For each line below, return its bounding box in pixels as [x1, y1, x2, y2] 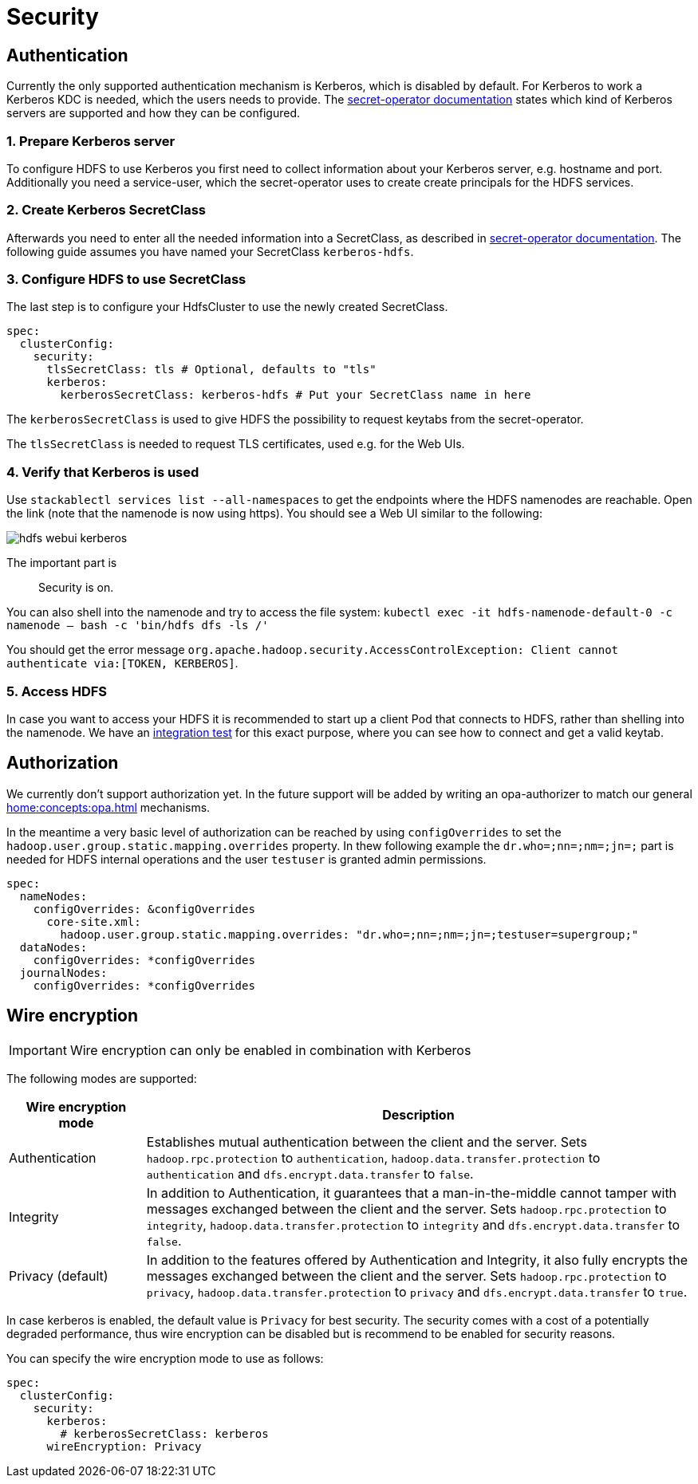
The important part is [6, 556, 117, 570]
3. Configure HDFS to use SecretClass [6, 271, 246, 288]
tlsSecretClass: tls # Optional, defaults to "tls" [46, 363, 377, 376]
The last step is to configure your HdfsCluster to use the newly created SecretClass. [6, 300, 448, 314]
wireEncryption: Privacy [46, 1439, 202, 1453]
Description [382, 1106, 455, 1123]
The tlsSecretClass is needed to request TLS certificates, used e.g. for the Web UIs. [6, 437, 465, 451]
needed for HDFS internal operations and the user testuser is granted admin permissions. [6, 852, 487, 866]
